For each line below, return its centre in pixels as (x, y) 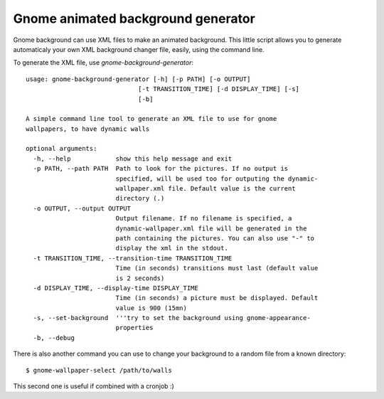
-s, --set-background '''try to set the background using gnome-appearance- (172, 318)
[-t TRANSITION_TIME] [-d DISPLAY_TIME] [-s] (219, 89)
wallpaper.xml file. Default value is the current (206, 189)
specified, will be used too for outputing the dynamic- (217, 179)
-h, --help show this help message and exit (133, 159)
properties (134, 328)
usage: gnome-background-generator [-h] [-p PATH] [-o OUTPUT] (138, 79)
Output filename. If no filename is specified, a (204, 218)
